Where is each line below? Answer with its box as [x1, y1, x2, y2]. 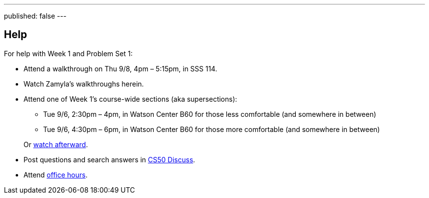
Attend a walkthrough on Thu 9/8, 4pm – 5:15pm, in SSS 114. [24, 64, 217, 73]
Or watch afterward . [24, 140, 88, 149]
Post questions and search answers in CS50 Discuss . [24, 155, 195, 164]
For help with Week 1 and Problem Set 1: [4, 49, 133, 58]
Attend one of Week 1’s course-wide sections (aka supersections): [24, 94, 238, 103]
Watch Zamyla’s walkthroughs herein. [24, 79, 144, 88]
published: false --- [4, 12, 67, 20]
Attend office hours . [24, 170, 88, 179]
